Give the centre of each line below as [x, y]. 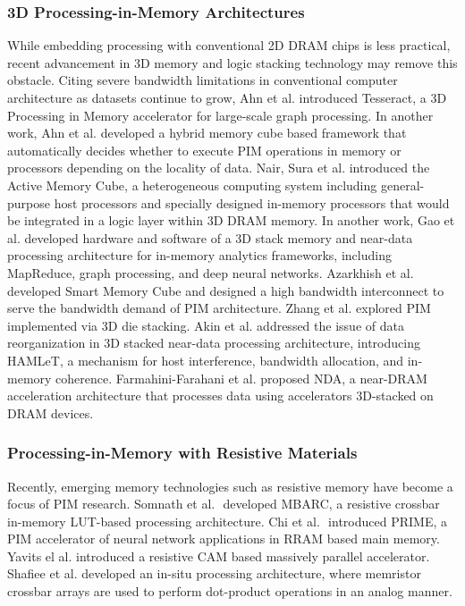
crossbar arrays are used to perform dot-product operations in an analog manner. [230, 591]
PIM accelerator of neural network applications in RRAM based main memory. [224, 539]
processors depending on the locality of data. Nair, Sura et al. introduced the [219, 168]
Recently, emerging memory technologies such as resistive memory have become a [230, 486]
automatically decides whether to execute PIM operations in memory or [204, 150]
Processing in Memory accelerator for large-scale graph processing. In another [220, 115]
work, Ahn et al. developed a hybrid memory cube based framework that [207, 133]
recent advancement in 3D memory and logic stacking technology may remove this [232, 62]
